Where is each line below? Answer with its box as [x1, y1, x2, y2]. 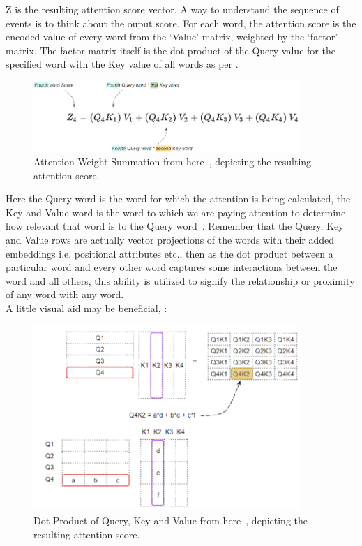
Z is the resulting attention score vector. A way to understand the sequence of [6, 2, 339, 16]
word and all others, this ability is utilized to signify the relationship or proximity [6, 273, 355, 288]
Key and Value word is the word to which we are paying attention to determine [6, 205, 346, 219]
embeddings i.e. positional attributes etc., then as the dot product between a [6, 246, 333, 260]
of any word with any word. [6, 287, 124, 302]
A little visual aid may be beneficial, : [6, 300, 167, 315]
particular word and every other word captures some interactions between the [6, 260, 338, 274]
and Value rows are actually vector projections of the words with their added [6, 233, 335, 247]
